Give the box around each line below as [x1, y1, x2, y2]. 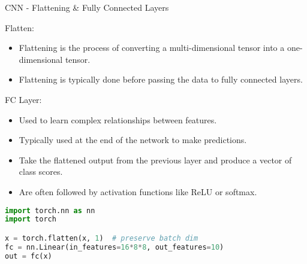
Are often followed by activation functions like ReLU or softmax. [19, 185, 257, 198]
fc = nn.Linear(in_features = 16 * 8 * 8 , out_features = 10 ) [5, 242, 224, 251]
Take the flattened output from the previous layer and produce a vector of [19, 153, 292, 166]
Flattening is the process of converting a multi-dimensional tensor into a [19, 41, 285, 54]
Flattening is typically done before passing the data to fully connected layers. [19, 73, 303, 86]
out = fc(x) [5, 251, 52, 260]
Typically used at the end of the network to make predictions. [19, 133, 247, 146]
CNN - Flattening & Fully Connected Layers [5, 1, 169, 13]
